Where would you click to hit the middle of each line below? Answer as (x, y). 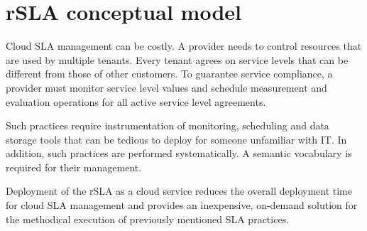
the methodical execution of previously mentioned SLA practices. (148, 219)
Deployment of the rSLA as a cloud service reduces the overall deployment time (179, 191)
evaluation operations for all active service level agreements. (136, 101)
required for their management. (74, 167)
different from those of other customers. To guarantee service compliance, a (169, 74)
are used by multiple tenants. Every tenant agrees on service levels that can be (177, 59)
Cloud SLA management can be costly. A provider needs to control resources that (184, 46)
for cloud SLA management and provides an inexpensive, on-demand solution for (182, 205)
